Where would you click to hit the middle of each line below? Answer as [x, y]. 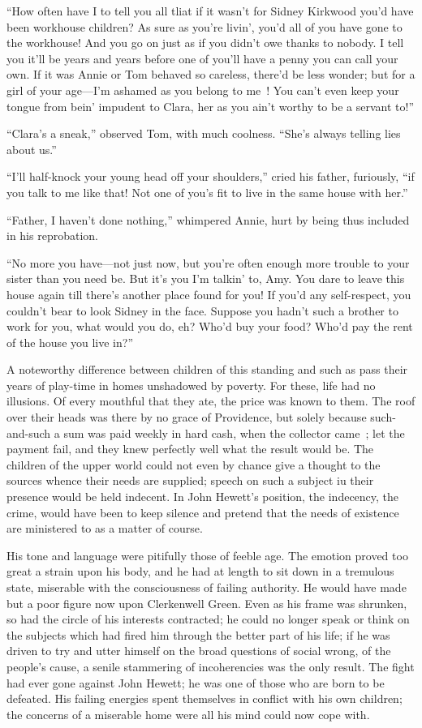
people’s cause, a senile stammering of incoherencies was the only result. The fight [211, 666]
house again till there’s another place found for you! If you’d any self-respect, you [209, 294]
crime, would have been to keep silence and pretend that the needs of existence [203, 512]
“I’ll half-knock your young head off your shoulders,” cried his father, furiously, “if [211, 176]
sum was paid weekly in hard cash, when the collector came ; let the [234, 433]
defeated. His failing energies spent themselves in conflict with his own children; [205, 698]
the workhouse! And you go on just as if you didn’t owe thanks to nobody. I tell [205, 43]
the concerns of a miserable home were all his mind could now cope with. [188, 714]
